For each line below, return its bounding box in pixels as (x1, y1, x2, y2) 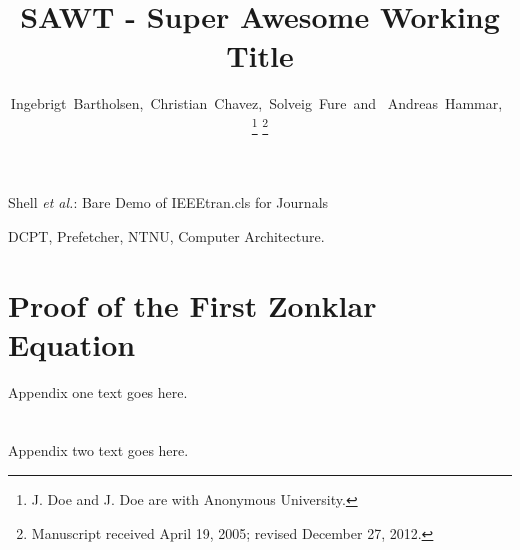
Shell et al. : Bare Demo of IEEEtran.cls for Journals (8, 192, 329, 213)
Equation (8, 323, 136, 364)
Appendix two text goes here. (8, 440, 189, 461)
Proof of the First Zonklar (8, 284, 377, 325)
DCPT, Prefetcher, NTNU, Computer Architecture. (8, 225, 325, 246)
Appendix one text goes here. (8, 381, 188, 402)
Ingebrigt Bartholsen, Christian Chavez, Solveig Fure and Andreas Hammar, (10, 93, 503, 114)
